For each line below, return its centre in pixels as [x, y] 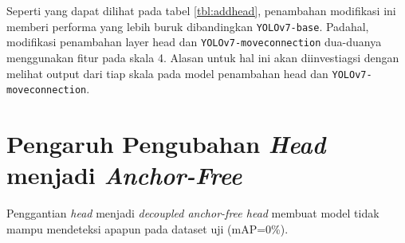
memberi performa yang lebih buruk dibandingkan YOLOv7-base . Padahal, [188, 26]
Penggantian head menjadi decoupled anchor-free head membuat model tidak [193, 213]
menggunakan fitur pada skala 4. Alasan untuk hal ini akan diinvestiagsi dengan [203, 57]
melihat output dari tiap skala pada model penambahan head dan [167, 73]
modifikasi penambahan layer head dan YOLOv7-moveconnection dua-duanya [194, 42]
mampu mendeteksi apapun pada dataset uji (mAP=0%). [147, 228]
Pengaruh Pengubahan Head [166, 144]
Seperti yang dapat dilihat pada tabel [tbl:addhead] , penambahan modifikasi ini [201, 10]
